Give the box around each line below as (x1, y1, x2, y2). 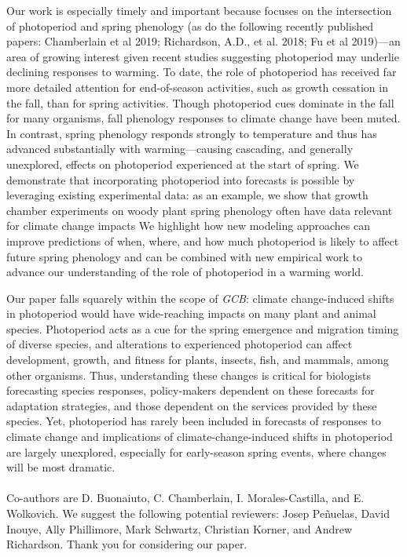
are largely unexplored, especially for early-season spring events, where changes (6, 443, 387, 460)
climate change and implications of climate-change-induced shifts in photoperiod (6, 428, 393, 445)
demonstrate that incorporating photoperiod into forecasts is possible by (6, 171, 355, 187)
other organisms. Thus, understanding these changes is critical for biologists (6, 366, 372, 383)
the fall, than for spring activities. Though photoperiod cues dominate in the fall (6, 94, 394, 111)
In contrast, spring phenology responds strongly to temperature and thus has (6, 125, 377, 141)
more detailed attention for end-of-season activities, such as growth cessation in (6, 78, 388, 95)
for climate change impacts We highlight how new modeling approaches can (6, 217, 370, 234)
